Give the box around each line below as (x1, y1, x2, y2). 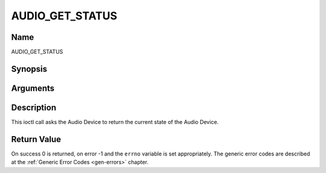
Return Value (11, 134, 62, 145)
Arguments (11, 83, 55, 93)
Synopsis (11, 64, 48, 74)
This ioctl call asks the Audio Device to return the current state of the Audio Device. (11, 119, 219, 125)
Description (11, 102, 57, 113)
